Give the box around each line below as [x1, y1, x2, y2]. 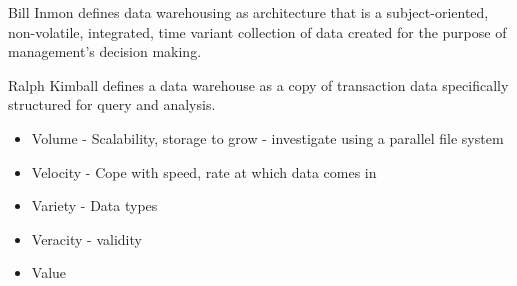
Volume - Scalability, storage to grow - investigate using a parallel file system [31, 127, 504, 148]
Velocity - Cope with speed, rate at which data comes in [31, 161, 377, 182]
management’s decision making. [8, 41, 202, 62]
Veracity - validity [31, 228, 142, 249]
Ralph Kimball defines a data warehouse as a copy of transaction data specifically [8, 74, 509, 95]
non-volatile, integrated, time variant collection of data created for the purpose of [8, 21, 507, 42]
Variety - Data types [31, 195, 158, 216]
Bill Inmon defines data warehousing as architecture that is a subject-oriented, [8, 2, 489, 22]
